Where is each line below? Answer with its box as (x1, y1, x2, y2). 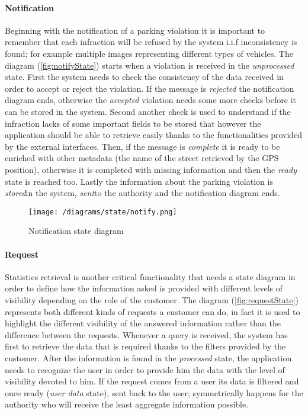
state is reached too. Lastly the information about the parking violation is (5, 175, 273, 187)
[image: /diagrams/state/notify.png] (28, 207, 177, 216)
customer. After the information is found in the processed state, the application (5, 351, 292, 364)
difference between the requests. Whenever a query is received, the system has (5, 328, 288, 341)
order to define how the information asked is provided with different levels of (5, 282, 283, 294)
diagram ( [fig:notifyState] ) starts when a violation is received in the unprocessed (5, 59, 294, 71)
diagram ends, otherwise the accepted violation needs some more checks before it (5, 94, 296, 106)
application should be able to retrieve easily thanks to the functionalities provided (5, 129, 303, 141)
